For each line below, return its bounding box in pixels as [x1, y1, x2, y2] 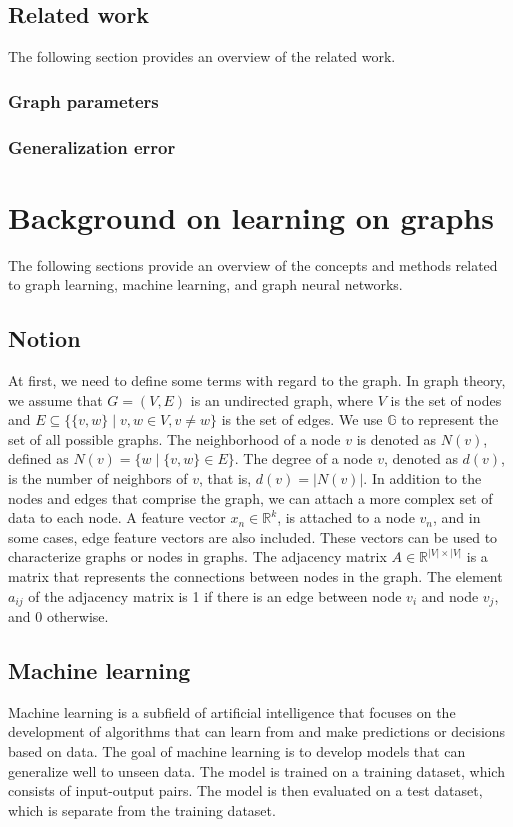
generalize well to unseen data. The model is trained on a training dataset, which [8, 760, 505, 781]
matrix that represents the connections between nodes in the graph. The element [8, 565, 503, 586]
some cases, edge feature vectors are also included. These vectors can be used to [8, 526, 498, 547]
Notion [8, 323, 81, 354]
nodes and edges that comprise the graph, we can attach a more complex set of [8, 487, 493, 508]
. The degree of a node [234, 448, 373, 469]
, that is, [198, 467, 252, 488]
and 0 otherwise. [8, 605, 109, 626]
